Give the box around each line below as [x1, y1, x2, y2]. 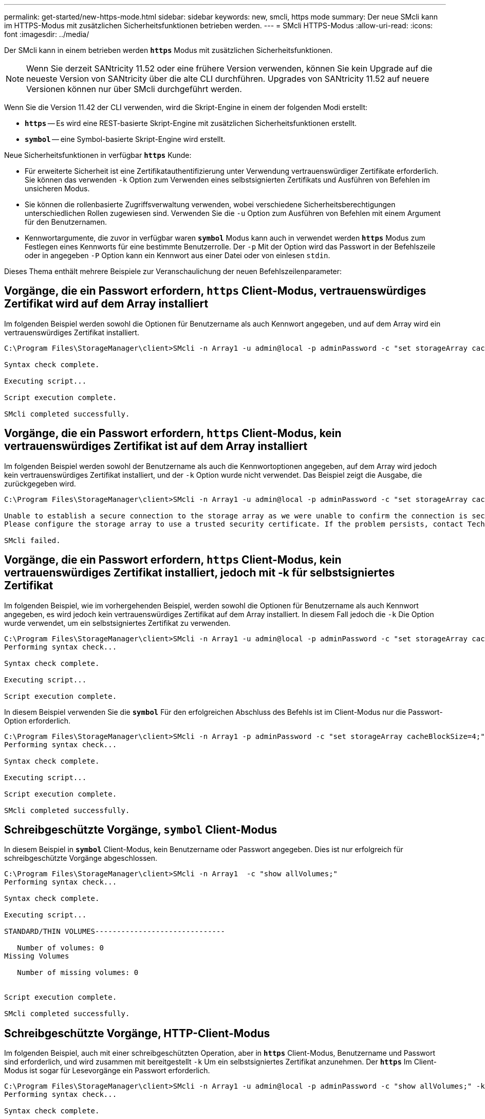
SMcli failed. [4, 536, 61, 545]
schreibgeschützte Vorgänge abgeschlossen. [4, 854, 158, 863]
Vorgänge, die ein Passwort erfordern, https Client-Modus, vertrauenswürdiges [4, 284, 426, 298]
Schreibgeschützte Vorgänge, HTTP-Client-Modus [4, 1026, 270, 1040]
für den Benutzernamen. [25, 218, 107, 226]
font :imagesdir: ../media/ [4, 30, 89, 39]
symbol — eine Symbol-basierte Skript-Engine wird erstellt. [25, 135, 226, 143]
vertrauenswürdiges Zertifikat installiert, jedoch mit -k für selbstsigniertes [4, 566, 395, 580]
